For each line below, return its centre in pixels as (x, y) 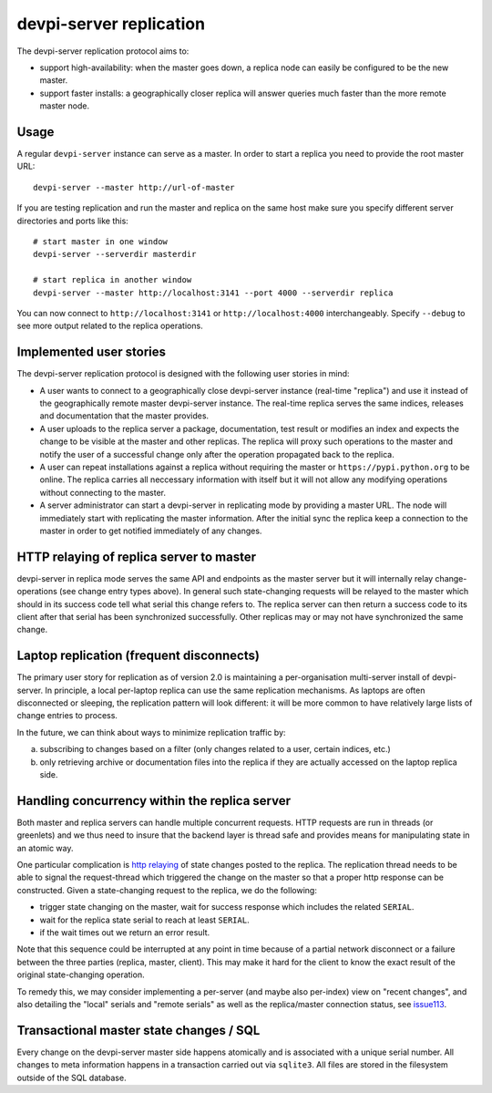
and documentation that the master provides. (124, 416)
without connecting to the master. (103, 492)
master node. (65, 106)
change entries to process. (67, 716)
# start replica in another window (113, 280)
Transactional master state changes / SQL (138, 1030)
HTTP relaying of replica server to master (137, 557)
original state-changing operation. (81, 974)
